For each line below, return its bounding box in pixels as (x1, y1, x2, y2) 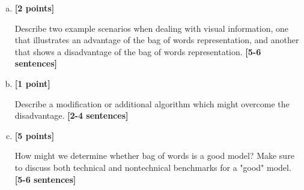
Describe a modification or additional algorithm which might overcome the (14, 97, 290, 110)
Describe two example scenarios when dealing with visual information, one (14, 22, 289, 34)
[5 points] (14, 129, 55, 141)
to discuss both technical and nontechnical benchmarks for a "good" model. (14, 161, 291, 173)
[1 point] (14, 77, 50, 89)
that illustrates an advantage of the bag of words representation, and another (14, 34, 299, 46)
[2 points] (14, 2, 55, 14)
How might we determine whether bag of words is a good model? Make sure (14, 149, 294, 162)
